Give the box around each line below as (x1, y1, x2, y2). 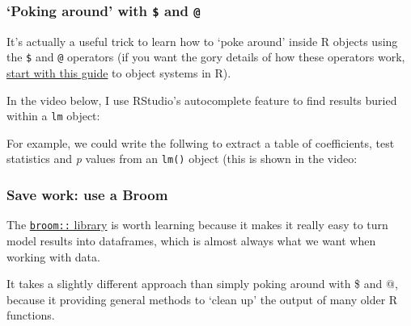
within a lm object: (6, 107, 100, 124)
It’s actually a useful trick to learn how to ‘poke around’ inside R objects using (6, 32, 398, 49)
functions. (6, 307, 55, 324)
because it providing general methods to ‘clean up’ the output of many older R (6, 290, 398, 307)
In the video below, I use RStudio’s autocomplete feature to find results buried (6, 91, 397, 108)
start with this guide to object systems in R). (6, 65, 231, 81)
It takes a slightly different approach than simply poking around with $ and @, (6, 275, 398, 292)
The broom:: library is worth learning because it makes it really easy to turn (6, 216, 388, 233)
